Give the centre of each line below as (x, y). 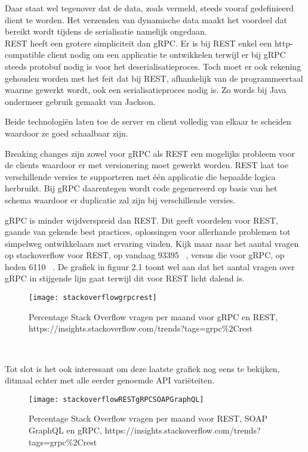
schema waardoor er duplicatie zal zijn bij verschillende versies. (120, 199)
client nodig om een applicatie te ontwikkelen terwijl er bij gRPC (167, 55)
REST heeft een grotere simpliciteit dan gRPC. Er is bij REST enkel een (138, 43)
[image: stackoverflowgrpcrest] (93, 298)
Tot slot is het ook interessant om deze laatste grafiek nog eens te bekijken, (142, 368)
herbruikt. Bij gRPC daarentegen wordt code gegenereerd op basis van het (141, 188)
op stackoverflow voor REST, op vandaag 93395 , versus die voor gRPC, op (145, 255)
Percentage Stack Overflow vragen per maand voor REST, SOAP (148, 418)
